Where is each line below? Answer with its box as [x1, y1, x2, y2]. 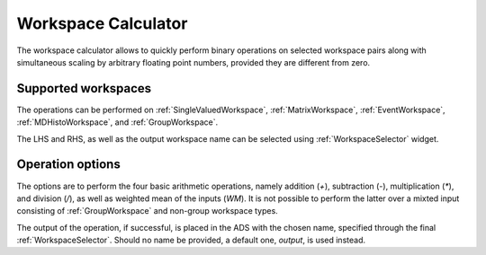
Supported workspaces [16, 81, 152, 96]
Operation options [16, 157, 121, 172]
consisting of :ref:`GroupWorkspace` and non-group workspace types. [16, 206, 278, 216]
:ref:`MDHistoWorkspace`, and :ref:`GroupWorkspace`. [16, 117, 219, 127]
